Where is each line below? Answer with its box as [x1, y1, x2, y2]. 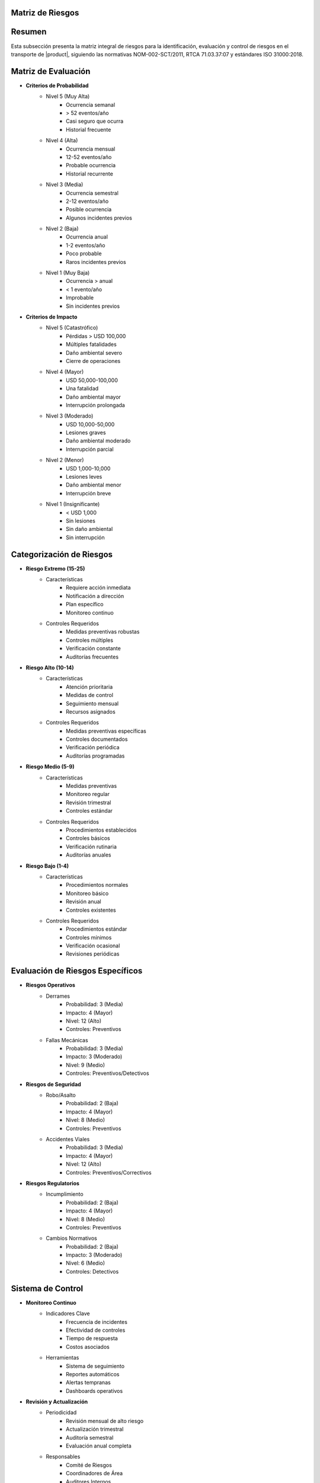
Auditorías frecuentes [66, 653, 119, 660]
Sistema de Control [11, 1283, 84, 1293]
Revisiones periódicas [66, 950, 120, 957]
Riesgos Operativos [25, 982, 75, 989]
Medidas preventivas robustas [66, 628, 140, 635]
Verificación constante [66, 645, 121, 652]
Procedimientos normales [66, 881, 129, 889]
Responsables [46, 1453, 81, 1460]
